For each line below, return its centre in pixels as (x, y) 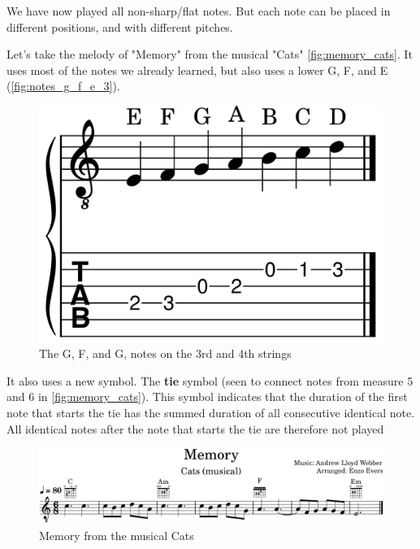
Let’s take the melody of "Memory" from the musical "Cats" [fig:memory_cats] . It (210, 54)
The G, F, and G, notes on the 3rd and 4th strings (165, 353)
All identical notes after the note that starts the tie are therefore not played (195, 428)
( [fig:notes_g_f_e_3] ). (63, 86)
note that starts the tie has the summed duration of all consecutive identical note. (211, 413)
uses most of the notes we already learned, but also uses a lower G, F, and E (197, 70)
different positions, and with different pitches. (120, 26)
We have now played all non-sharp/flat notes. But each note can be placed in (199, 11)
